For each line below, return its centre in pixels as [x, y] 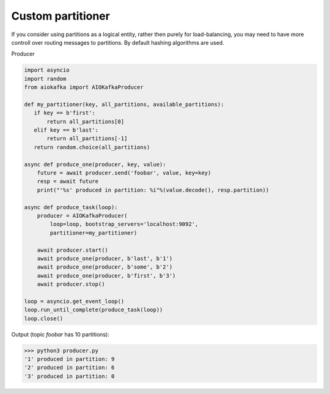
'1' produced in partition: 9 [69, 359]
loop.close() [44, 318]
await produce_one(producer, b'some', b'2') [105, 267]
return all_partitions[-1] [87, 139]
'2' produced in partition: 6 [69, 368]
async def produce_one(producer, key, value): [95, 164]
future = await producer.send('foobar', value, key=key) [124, 173]
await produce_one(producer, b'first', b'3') [106, 276]
